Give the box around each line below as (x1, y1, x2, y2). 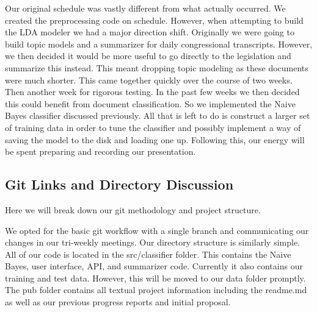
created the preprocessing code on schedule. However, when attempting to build (5, 13, 304, 26)
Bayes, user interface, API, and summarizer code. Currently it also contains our (5, 260, 303, 272)
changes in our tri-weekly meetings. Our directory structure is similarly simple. (5, 236, 300, 249)
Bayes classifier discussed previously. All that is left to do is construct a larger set (5, 109, 310, 122)
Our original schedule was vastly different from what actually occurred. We (5, 2, 286, 14)
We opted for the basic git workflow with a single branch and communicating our (5, 224, 309, 236)
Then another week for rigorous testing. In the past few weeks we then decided (5, 85, 300, 98)
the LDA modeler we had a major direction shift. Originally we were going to (5, 26, 294, 38)
